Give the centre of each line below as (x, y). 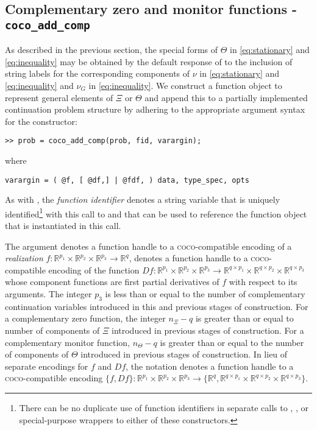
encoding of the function (94, 270)
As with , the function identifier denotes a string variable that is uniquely (143, 199)
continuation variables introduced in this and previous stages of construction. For (157, 306)
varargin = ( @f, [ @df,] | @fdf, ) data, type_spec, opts (127, 180)
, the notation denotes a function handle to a (210, 366)
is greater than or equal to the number (232, 342)
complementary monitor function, (68, 342)
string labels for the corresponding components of (98, 73)
